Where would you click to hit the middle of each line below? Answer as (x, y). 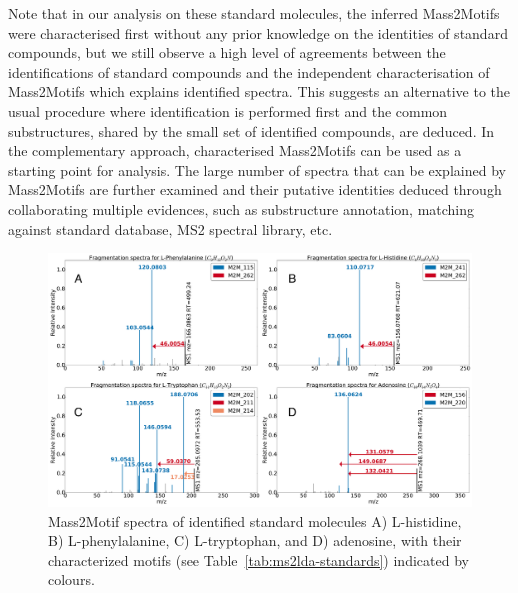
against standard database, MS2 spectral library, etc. (170, 228)
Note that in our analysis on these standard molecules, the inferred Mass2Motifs (254, 13)
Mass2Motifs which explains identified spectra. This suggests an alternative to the (259, 91)
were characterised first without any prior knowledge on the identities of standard (258, 32)
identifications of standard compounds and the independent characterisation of (249, 71)
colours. (71, 579)
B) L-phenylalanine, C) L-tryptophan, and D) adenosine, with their (255, 540)
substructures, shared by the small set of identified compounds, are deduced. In (251, 130)
